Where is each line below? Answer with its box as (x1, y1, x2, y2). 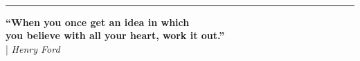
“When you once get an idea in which (6, 14, 190, 29)
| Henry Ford (6, 41, 60, 56)
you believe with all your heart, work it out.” (6, 28, 225, 42)
